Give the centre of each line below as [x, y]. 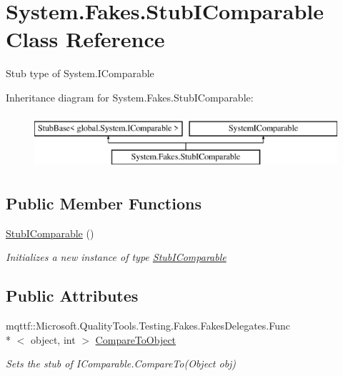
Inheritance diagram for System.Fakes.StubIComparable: [130, 97]
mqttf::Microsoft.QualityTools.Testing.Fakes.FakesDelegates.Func [148, 326]
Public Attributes [72, 296]
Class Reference [85, 39]
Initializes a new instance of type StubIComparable [116, 257]
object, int [53, 339]
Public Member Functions [104, 203]
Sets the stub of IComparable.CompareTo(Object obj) [121, 363]
